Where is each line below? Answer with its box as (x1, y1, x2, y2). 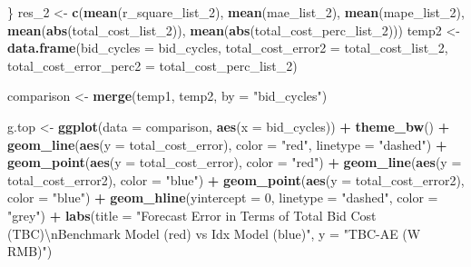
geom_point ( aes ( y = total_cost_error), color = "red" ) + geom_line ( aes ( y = (7, 153, 462, 172)
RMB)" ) (7, 242, 53, 261)
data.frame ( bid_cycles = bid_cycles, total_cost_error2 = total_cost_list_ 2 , (7, 38, 448, 57)
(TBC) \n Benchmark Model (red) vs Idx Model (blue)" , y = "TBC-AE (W (7, 223, 421, 242)
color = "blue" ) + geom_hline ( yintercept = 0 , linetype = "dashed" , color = (7, 188, 438, 207)
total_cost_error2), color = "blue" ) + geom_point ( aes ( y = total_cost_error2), (7, 170, 465, 189)
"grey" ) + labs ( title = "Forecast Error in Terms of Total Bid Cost (7, 205, 377, 224)
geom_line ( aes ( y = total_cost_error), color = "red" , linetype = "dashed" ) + (7, 134, 447, 153)
